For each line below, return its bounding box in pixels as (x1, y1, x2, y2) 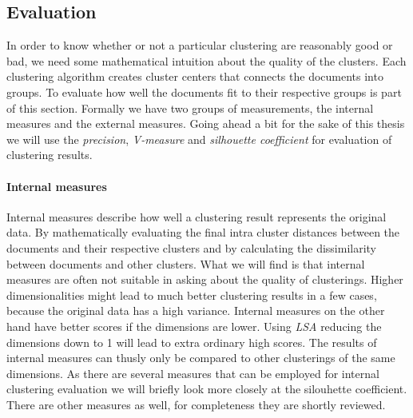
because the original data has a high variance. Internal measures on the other (6, 302, 385, 319)
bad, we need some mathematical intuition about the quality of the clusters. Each (6, 52, 407, 69)
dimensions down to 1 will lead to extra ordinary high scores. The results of (6, 333, 377, 350)
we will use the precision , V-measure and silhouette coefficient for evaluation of (6, 130, 392, 147)
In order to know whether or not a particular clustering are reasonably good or (6, 37, 393, 54)
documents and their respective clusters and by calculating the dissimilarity (6, 239, 377, 256)
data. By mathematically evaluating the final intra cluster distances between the (6, 224, 400, 241)
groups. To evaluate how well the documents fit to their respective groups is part (6, 83, 402, 100)
